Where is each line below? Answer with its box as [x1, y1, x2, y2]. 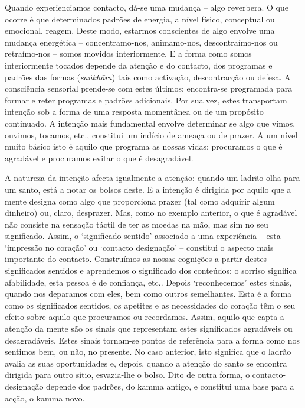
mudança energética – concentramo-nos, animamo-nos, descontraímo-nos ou [5, 35, 278, 48]
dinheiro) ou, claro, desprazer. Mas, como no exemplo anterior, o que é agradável [5, 206, 297, 219]
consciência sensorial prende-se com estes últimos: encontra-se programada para [5, 82, 293, 95]
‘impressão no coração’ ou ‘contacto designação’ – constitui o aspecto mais [5, 241, 274, 253]
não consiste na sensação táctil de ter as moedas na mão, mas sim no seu [5, 218, 268, 230]
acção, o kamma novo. [5, 391, 85, 404]
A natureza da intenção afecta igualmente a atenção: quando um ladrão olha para [5, 171, 300, 184]
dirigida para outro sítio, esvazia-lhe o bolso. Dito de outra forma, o [5, 368, 250, 381]
